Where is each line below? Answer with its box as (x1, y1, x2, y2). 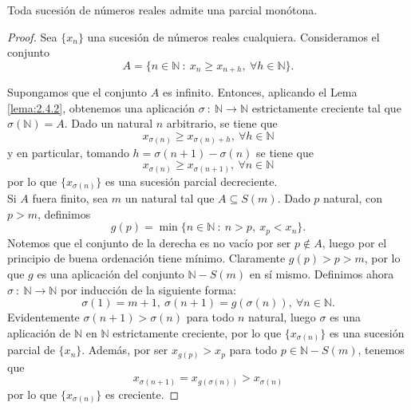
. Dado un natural (64, 115, 153, 132)
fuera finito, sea (32, 190, 109, 207)
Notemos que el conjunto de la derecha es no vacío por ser (7, 234, 291, 250)
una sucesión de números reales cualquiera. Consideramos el (87, 28, 380, 45)
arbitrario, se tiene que (166, 115, 278, 132)
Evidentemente (7, 309, 80, 325)
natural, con (323, 190, 382, 207)
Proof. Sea (7, 28, 57, 45)
